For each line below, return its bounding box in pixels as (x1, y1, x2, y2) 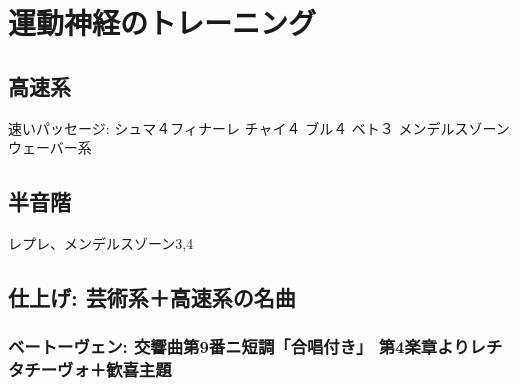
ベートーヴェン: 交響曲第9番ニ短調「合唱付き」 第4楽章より (8, 334, 470, 359)
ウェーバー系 (8, 137, 92, 158)
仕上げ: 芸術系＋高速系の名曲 (8, 281, 296, 312)
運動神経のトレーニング (8, 2, 317, 43)
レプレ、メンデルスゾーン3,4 (8, 232, 194, 253)
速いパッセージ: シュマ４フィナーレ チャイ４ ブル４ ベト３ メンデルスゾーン (8, 117, 510, 138)
